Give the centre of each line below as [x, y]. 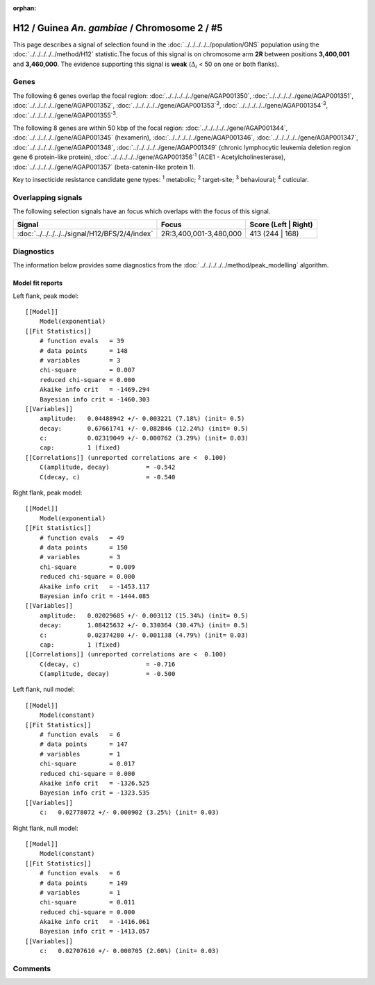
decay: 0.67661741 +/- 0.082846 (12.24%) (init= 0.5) [144, 428]
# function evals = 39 [82, 341]
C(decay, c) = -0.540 [107, 477]
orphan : [25, 8]
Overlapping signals [48, 197]
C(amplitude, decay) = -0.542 [107, 467]
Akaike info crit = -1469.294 [94, 390]
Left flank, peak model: [46, 296]
